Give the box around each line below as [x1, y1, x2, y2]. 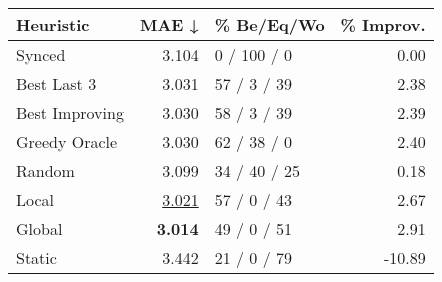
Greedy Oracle [16, 130, 118, 153]
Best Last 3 [16, 72, 97, 95]
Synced [16, 43, 66, 66]
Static [16, 246, 57, 269]
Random [16, 159, 75, 182]
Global [16, 217, 63, 240]
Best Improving [16, 101, 124, 124]
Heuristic [16, 13, 90, 36]
